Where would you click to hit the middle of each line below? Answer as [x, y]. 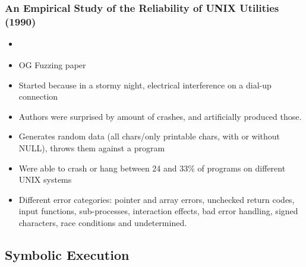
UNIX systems [45, 179]
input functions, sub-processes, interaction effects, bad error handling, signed [158, 211]
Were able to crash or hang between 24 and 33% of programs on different [152, 168]
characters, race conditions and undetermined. [103, 223]
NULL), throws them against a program [92, 148]
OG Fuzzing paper [52, 65]
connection [38, 96]
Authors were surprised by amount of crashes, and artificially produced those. [160, 116]
